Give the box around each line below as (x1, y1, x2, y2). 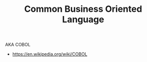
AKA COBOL (5, 42, 31, 48)
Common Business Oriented (24, 3, 143, 15)
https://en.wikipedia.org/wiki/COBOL (12, 51, 88, 57)
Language (62, 14, 104, 25)
